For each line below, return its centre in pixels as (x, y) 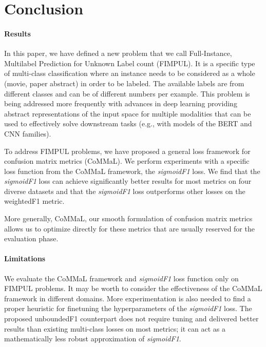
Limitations (25, 258)
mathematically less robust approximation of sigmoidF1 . (93, 339)
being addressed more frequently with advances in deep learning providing (121, 103)
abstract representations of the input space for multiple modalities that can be (128, 113)
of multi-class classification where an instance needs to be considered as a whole (130, 73)
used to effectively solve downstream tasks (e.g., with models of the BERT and (128, 123)
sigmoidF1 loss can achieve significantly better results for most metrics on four (128, 181)
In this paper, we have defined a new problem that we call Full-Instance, (118, 53)
